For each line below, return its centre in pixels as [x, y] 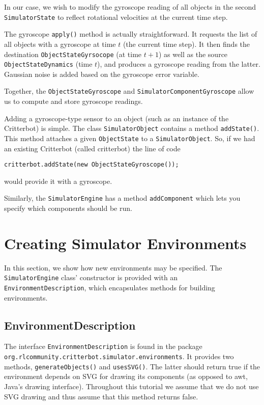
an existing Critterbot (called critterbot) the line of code [92, 148]
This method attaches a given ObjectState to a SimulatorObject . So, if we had [130, 138]
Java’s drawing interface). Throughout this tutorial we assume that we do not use [131, 386]
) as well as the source [193, 54]
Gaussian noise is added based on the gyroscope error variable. [102, 74]
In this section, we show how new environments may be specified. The [113, 267]
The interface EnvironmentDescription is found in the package [103, 346]
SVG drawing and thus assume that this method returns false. [101, 396]
